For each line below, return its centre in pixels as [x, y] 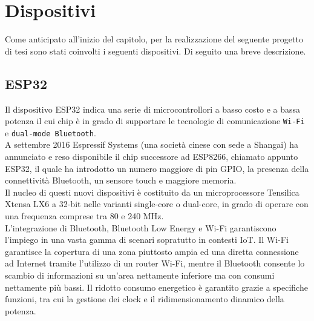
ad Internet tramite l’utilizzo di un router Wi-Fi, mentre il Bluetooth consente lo [155, 263]
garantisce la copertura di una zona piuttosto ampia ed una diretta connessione [152, 251]
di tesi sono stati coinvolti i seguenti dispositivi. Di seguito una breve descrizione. [155, 51]
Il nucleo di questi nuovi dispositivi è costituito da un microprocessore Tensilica [152, 192]
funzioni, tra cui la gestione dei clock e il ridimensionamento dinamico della [145, 299]
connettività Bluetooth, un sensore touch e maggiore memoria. [121, 180]
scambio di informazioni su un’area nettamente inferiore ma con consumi [140, 275]
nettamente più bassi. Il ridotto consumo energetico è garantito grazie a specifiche [156, 287]
